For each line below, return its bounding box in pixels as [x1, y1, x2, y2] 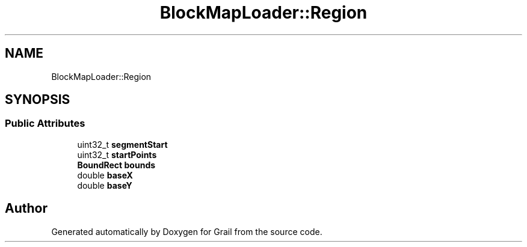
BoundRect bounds [77, 159, 156, 170]
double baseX [77, 169, 133, 180]
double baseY [77, 180, 132, 191]
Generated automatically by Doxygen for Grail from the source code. [51, 226, 322, 237]
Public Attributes [5, 117, 85, 130]
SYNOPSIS [5, 92, 70, 108]
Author [5, 201, 48, 216]
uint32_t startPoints [77, 149, 157, 160]
